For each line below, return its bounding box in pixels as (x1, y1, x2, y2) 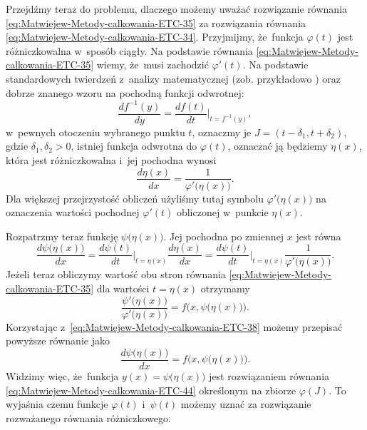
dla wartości (96, 281, 150, 295)
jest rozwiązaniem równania (209, 368, 330, 383)
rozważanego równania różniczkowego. (6, 410, 171, 425)
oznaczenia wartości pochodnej (6, 205, 140, 220)
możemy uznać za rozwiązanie (180, 396, 311, 411)
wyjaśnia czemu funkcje (6, 396, 108, 411)
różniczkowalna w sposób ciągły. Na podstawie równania (6, 43, 253, 58)
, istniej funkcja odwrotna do (71, 138, 197, 153)
